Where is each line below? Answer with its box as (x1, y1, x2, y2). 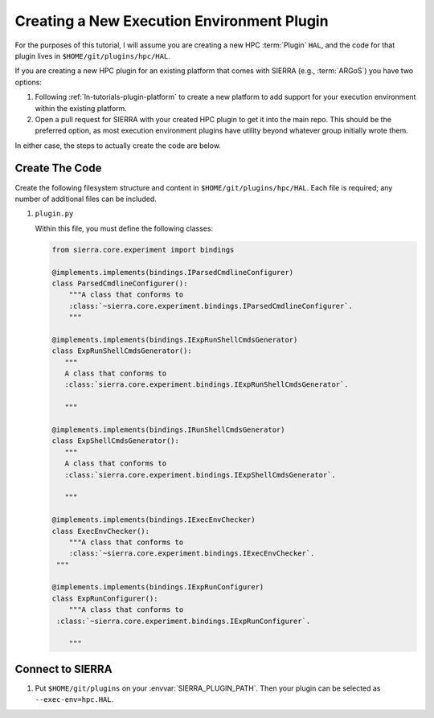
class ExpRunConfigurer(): (51, 593, 158, 603)
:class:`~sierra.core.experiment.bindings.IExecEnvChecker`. (68, 549, 315, 558)
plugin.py (35, 209, 74, 219)
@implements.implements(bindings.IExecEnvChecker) (51, 515, 256, 524)
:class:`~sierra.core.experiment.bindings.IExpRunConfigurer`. (56, 616, 311, 626)
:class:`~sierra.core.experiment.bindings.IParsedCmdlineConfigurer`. (68, 302, 354, 310)
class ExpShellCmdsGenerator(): (51, 437, 180, 445)
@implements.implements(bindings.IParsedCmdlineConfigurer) (51, 268, 294, 277)
